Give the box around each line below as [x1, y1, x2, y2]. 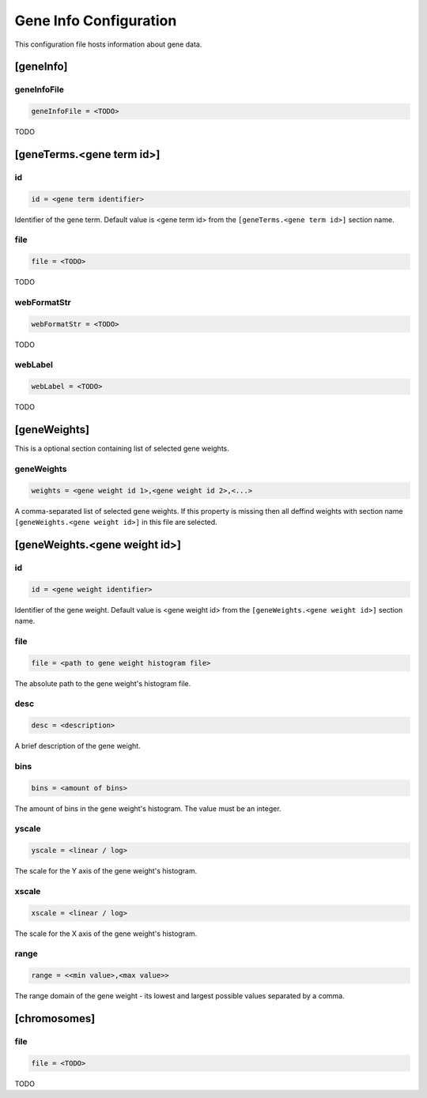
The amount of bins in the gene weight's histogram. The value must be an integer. [14, 803, 282, 813]
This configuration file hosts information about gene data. [14, 40, 202, 49]
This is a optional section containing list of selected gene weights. [14, 443, 229, 454]
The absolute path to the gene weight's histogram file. [14, 678, 191, 688]
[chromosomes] [14, 1012, 96, 1025]
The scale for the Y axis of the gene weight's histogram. [14, 866, 198, 876]
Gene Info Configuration [14, 12, 177, 29]
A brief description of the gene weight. [14, 741, 142, 751]
